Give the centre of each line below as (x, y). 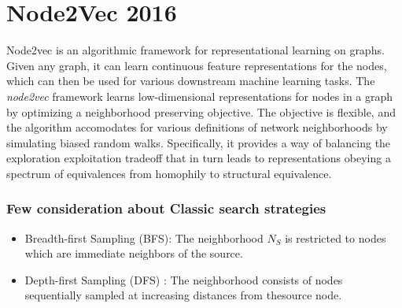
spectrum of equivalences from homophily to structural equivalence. (169, 173)
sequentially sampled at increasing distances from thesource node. (183, 295)
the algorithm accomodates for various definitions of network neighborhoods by (197, 127)
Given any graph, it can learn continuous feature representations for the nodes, (197, 65)
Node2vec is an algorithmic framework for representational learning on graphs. (195, 50)
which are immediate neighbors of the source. (134, 253)
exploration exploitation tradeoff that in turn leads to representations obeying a (199, 158)
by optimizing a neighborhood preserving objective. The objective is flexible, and (201, 111)
